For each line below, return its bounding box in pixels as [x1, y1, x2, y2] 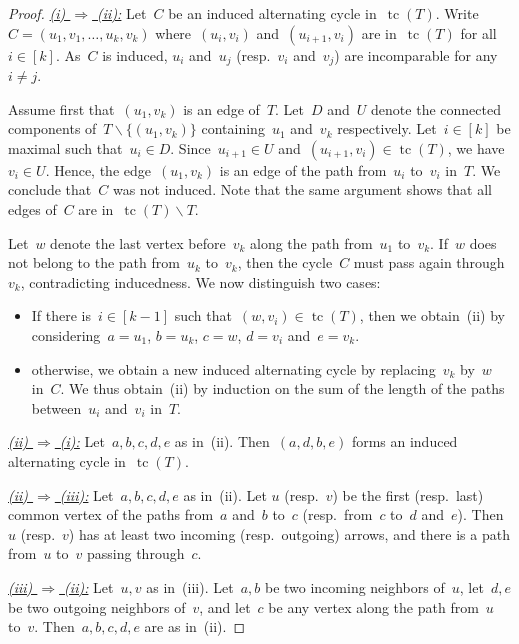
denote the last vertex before [50, 232, 226, 253]
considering [31, 324, 101, 345]
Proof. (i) [8, 3, 66, 23]
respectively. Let [337, 118, 437, 139]
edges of [8, 199, 57, 220]
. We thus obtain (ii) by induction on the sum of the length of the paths [60, 378, 505, 399]
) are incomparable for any [334, 44, 498, 65]
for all [460, 22, 497, 43]
